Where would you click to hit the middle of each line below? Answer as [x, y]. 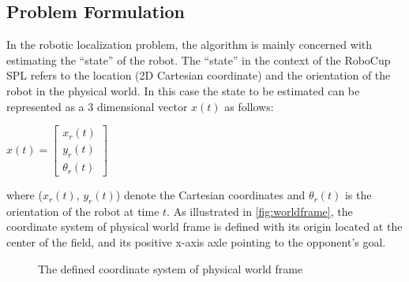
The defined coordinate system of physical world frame [171, 268]
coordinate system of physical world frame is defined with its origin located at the [204, 226]
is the [358, 195]
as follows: [249, 106]
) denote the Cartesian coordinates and [210, 195]
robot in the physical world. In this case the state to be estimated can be [183, 90]
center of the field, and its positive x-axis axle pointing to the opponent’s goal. [196, 242]
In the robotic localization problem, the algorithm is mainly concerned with [189, 45]
